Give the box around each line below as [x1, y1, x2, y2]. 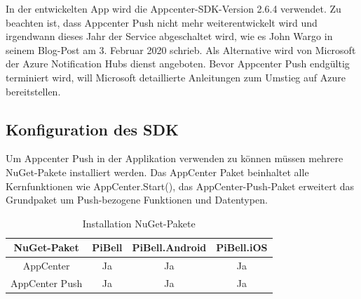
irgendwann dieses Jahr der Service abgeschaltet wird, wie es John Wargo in [6, 29, 333, 44]
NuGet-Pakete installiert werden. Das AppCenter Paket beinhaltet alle [6, 164, 309, 179]
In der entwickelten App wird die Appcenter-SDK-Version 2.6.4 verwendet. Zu [6, 1, 341, 15]
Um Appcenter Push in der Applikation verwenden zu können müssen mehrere [6, 151, 343, 166]
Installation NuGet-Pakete [82, 215, 196, 230]
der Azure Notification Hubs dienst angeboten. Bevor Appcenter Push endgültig [6, 56, 350, 71]
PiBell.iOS [216, 240, 268, 255]
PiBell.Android [132, 240, 207, 255]
